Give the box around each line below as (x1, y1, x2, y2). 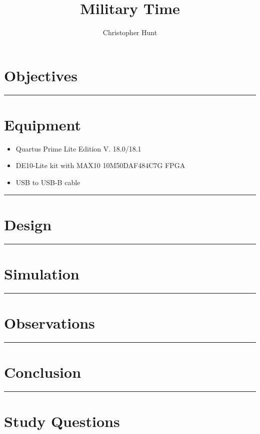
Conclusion (4, 362, 81, 382)
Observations (4, 313, 95, 333)
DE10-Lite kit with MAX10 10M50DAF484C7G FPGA (15, 160, 185, 171)
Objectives (4, 65, 77, 85)
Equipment (4, 114, 81, 134)
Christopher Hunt (102, 27, 157, 38)
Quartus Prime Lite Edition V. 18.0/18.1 (15, 143, 141, 154)
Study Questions (4, 411, 120, 431)
